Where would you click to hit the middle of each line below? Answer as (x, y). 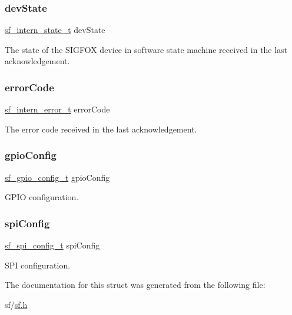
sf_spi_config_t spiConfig (52, 245)
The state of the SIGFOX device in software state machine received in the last (146, 49)
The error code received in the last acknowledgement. (101, 129)
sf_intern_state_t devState (55, 30)
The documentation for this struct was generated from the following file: (135, 285)
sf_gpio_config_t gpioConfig (57, 177)
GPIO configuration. (42, 197)
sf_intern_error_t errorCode (57, 109)
